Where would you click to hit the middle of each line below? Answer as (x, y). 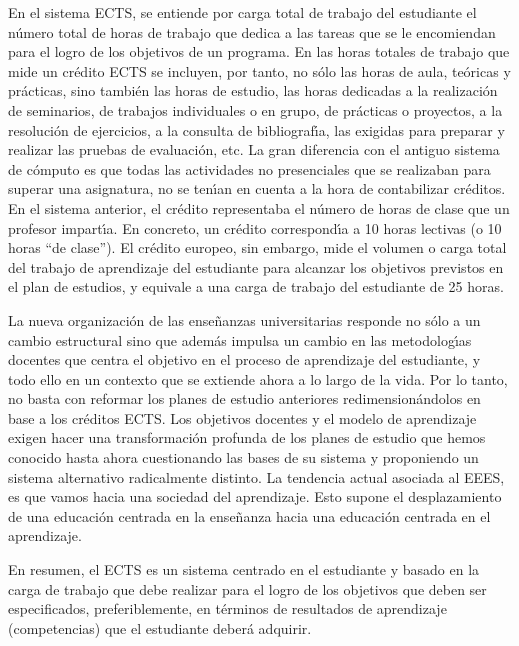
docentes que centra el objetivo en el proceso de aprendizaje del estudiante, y (244, 359)
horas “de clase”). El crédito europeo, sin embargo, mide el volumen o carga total (257, 247)
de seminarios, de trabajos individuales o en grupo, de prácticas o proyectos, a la (255, 109)
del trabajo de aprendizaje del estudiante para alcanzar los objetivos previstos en (256, 266)
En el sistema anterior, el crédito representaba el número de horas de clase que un (259, 207)
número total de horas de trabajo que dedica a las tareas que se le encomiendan (252, 31)
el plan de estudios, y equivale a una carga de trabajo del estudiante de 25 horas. (256, 286)
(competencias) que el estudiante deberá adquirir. (160, 627)
